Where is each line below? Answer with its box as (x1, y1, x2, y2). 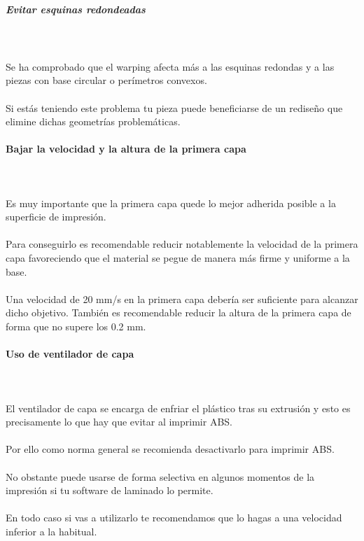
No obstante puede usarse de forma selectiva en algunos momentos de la (6, 469, 315, 484)
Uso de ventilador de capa (6, 346, 134, 361)
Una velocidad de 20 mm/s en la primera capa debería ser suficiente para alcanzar (6, 291, 358, 306)
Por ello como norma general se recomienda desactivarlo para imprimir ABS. (6, 442, 335, 456)
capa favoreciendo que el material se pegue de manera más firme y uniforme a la (6, 251, 350, 265)
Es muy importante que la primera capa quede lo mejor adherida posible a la (6, 195, 336, 210)
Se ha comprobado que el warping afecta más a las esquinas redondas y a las (6, 59, 335, 73)
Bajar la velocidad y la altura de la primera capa (6, 141, 246, 156)
